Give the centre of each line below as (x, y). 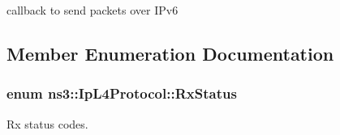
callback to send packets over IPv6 (93, 10)
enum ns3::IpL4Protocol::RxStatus (122, 93)
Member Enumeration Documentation (170, 53)
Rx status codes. (47, 123)
